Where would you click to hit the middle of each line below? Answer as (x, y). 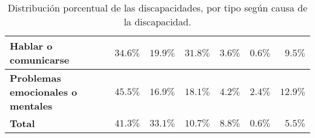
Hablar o (31, 46)
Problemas (35, 78)
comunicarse (40, 60)
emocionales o (44, 92)
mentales (31, 106)
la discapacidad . (157, 21)
